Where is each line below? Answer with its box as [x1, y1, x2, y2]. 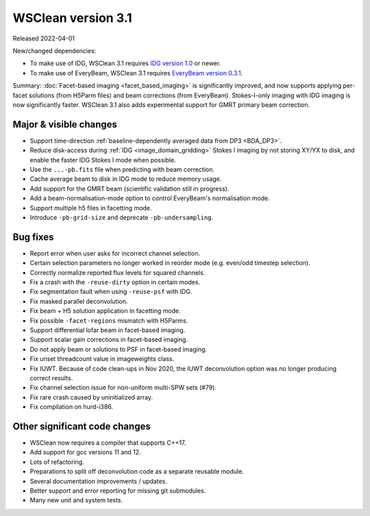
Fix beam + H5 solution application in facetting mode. [29, 307, 181, 315]
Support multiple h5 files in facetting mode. [29, 204, 152, 212]
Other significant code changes [12, 420, 151, 432]
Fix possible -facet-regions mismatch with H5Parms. [29, 316, 188, 325]
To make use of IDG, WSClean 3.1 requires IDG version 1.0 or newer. [29, 59, 221, 68]
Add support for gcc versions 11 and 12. [29, 448, 141, 456]
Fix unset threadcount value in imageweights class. [29, 355, 175, 363]
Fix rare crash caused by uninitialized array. [29, 393, 153, 401]
